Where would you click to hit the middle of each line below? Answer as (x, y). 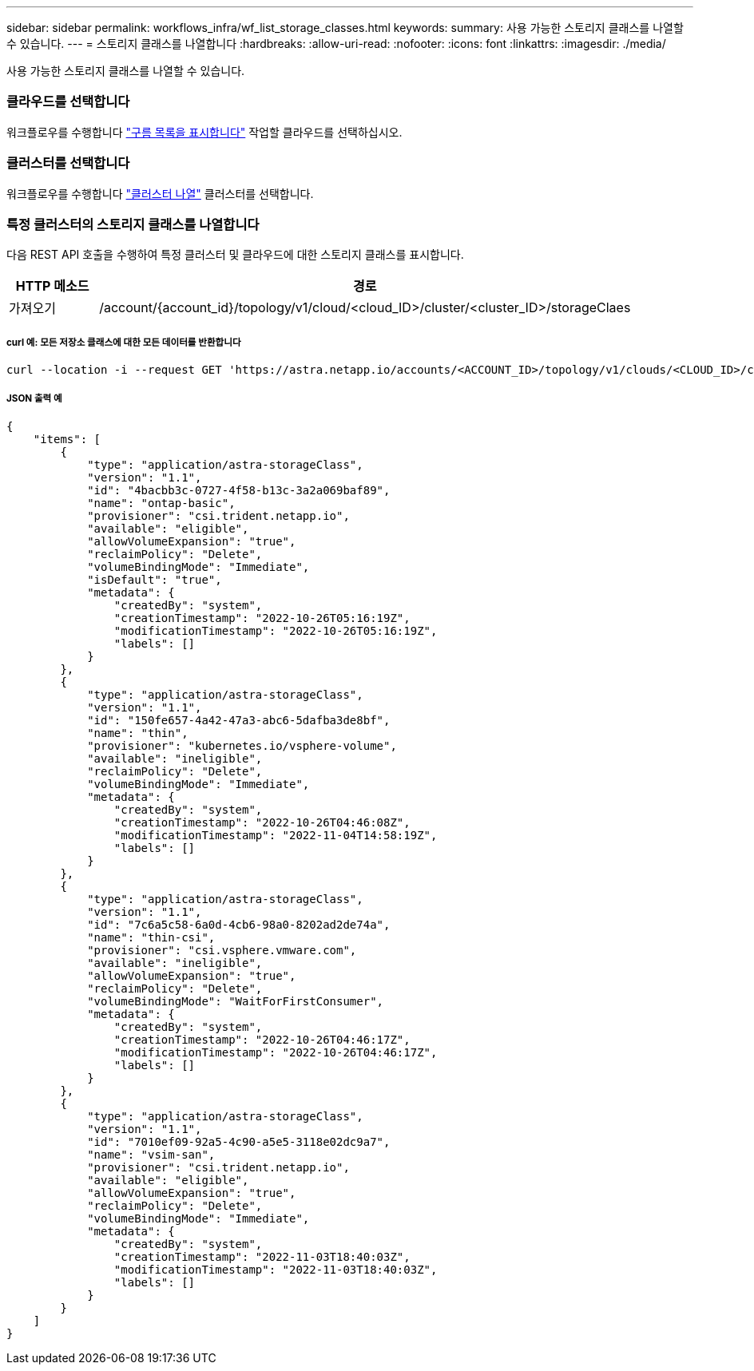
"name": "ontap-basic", (161, 503)
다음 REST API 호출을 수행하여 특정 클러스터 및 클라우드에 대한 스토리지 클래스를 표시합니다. (235, 255)
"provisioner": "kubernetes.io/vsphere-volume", (242, 745)
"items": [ (67, 439)
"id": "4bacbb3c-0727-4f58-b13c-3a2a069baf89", (239, 490)
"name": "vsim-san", (151, 1154)
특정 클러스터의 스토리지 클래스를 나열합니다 (133, 224)
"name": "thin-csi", (151, 937)
